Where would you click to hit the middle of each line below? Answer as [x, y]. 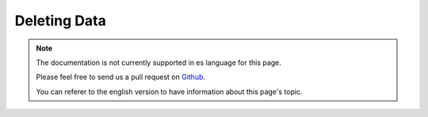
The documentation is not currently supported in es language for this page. [159, 62]
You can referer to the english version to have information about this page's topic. [169, 92]
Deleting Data [60, 21]
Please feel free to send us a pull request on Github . [121, 77]
